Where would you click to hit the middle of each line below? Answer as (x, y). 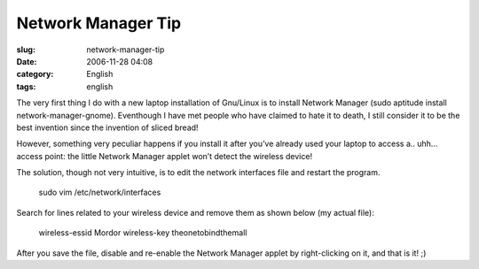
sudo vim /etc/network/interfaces (100, 192)
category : (35, 74)
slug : (26, 50)
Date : (27, 61)
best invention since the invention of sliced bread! (107, 127)
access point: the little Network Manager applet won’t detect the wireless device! (165, 156)
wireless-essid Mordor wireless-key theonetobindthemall (143, 233)
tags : (26, 86)
